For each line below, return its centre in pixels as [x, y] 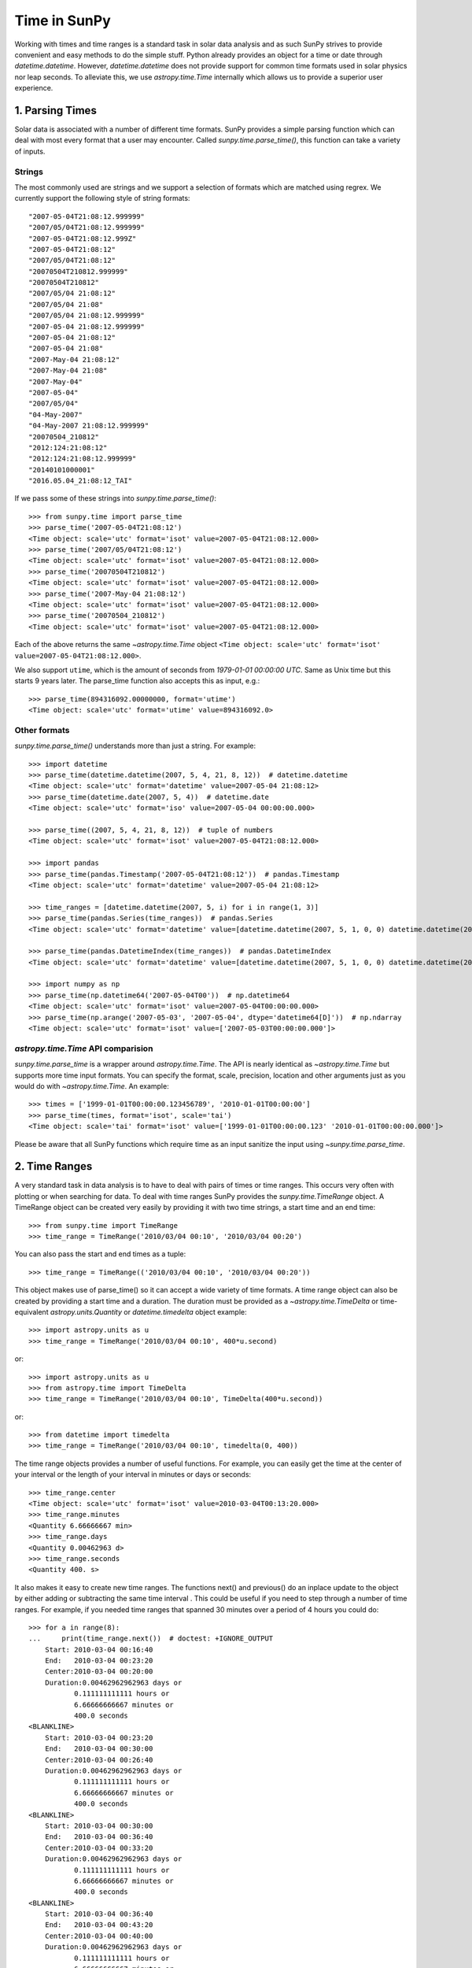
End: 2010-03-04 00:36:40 [99, 1837]
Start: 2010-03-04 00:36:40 [99, 1914]
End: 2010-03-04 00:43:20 [99, 1925]
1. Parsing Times [56, 110]
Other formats [42, 730]
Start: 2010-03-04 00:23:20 [99, 1737]
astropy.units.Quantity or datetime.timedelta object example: [148, 1311]
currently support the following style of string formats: [102, 198]
